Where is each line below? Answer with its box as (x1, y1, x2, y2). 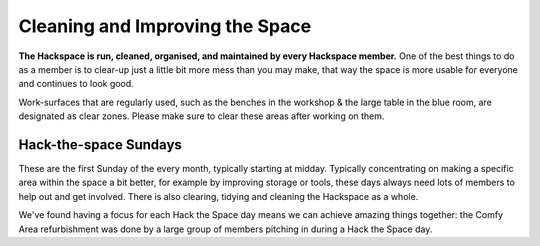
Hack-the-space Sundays (18, 136, 182, 153)
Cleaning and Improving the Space (18, 15, 312, 37)
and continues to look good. (18, 78, 134, 90)
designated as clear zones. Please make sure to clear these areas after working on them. (18, 110, 385, 122)
